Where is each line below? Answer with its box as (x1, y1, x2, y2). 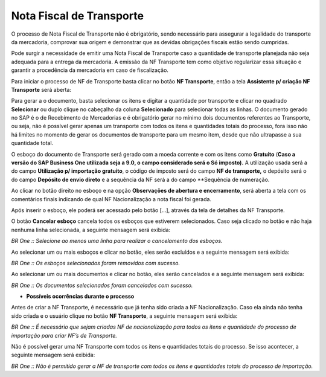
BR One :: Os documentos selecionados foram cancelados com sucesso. (11, 282, 193, 289)
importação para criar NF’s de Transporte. (11, 332, 118, 339)
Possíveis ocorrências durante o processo (26, 293, 135, 300)
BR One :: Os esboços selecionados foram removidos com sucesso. (11, 259, 181, 266)
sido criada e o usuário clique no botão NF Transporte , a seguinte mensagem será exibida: (11, 312, 238, 320)
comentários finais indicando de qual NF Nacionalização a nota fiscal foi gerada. (11, 195, 211, 202)
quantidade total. (11, 140, 54, 147)
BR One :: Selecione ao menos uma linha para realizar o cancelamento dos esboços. (11, 237, 223, 245)
